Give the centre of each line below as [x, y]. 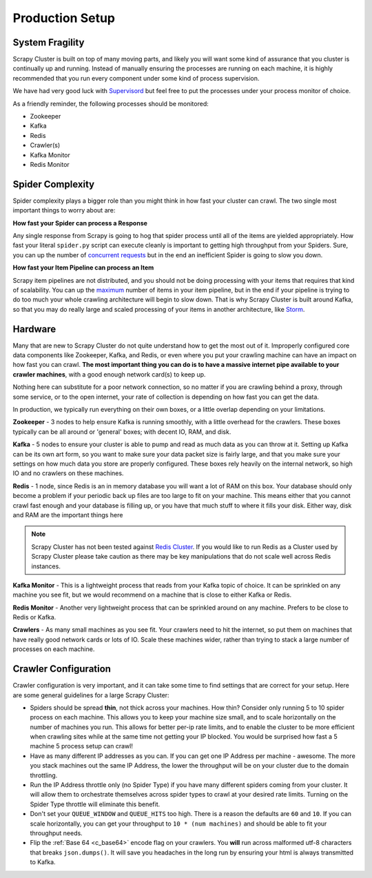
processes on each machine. [54, 649]
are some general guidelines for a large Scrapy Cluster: [91, 695]
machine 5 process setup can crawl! [82, 746]
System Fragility [49, 42]
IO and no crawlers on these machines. [68, 473]
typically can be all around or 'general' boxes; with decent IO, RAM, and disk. [122, 432]
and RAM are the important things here [68, 515]
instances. [46, 566]
